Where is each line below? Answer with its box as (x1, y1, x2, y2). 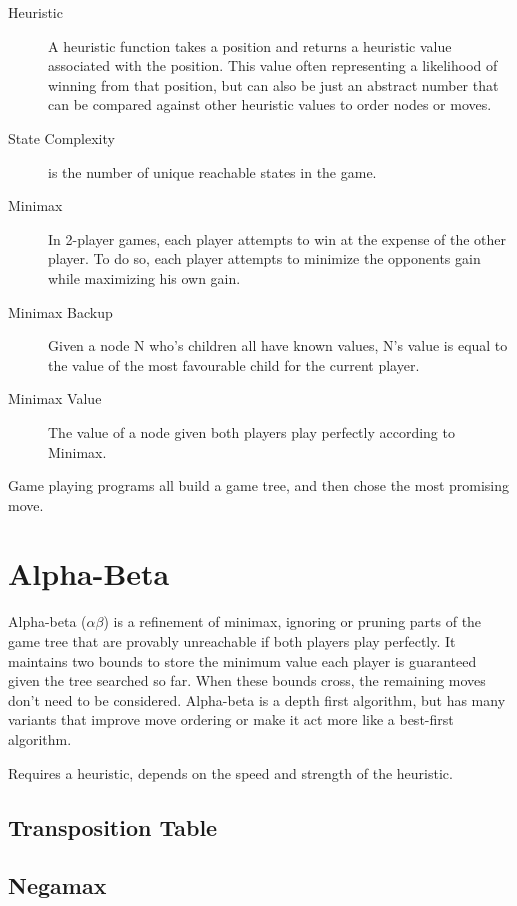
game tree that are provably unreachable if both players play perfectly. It (8, 631, 456, 651)
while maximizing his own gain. (48, 267, 241, 288)
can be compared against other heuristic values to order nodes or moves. (48, 94, 492, 115)
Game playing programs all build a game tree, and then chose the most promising (8, 475, 510, 496)
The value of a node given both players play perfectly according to (48, 421, 455, 442)
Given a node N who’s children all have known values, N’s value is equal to (48, 335, 508, 356)
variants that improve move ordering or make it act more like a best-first (8, 709, 454, 730)
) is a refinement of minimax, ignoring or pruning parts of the (103, 611, 482, 632)
